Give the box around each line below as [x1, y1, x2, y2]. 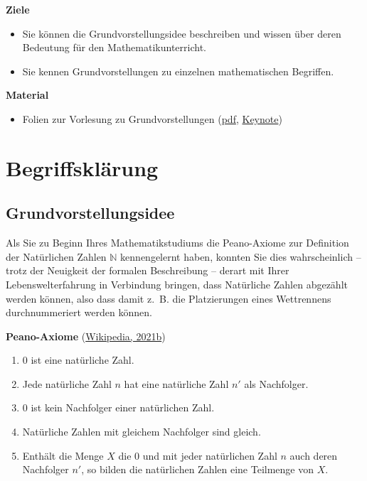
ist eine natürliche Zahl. [31, 352, 134, 367]
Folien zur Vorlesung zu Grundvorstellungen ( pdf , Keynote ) [22, 111, 282, 126]
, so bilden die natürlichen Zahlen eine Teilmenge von [81, 462, 314, 477]
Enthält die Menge [22, 448, 104, 463]
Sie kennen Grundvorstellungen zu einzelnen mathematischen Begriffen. [22, 63, 334, 78]
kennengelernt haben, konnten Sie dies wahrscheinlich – [120, 249, 361, 264]
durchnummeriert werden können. [6, 305, 152, 320]
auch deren [289, 448, 338, 463]
